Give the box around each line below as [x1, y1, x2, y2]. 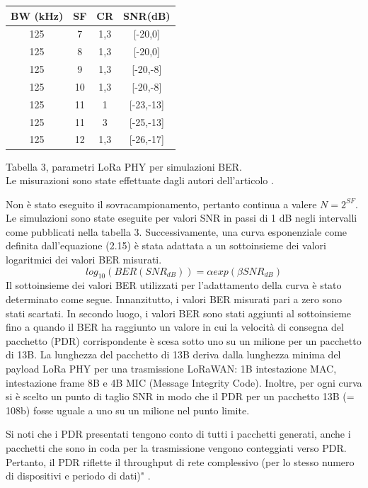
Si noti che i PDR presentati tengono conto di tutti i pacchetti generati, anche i [6, 426, 351, 441]
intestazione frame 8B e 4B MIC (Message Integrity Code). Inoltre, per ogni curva [6, 375, 362, 390]
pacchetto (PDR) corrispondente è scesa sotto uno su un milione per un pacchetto [6, 333, 362, 348]
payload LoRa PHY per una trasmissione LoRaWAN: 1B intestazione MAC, [6, 361, 337, 376]
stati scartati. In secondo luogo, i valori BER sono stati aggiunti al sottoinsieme [6, 305, 352, 320]
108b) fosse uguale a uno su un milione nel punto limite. [6, 402, 250, 417]
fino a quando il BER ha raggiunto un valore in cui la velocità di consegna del [6, 319, 344, 334]
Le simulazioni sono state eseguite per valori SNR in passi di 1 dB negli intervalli [6, 210, 357, 225]
